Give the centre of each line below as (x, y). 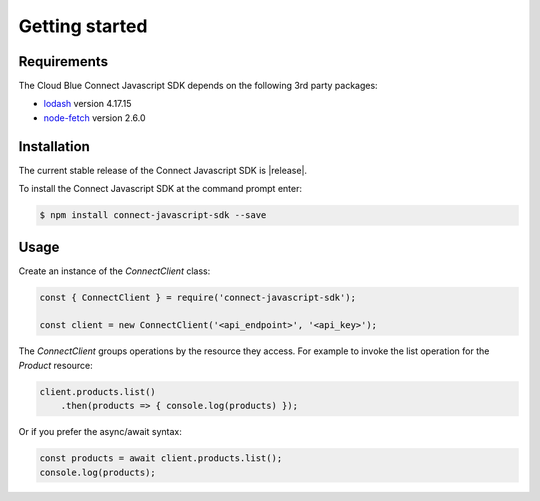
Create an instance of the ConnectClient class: (114, 271)
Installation (54, 146)
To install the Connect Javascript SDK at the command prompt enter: (160, 189)
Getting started (83, 26)
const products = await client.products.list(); (161, 458)
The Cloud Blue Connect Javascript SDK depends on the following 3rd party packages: (198, 86)
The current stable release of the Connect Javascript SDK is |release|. (163, 170)
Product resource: (56, 365)
